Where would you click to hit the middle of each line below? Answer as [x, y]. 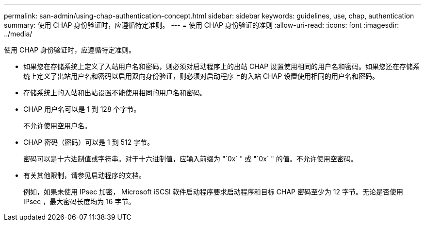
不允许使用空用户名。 [57, 126]
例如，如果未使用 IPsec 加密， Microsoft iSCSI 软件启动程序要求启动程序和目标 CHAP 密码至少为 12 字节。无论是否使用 [213, 192]
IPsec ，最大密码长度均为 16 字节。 [79, 201]
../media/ [18, 34]
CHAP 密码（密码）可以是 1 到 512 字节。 [89, 142]
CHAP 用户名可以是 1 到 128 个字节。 [82, 109]
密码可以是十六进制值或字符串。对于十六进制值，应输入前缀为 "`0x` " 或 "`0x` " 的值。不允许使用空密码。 [190, 159]
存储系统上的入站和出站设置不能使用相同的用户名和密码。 [115, 93]
